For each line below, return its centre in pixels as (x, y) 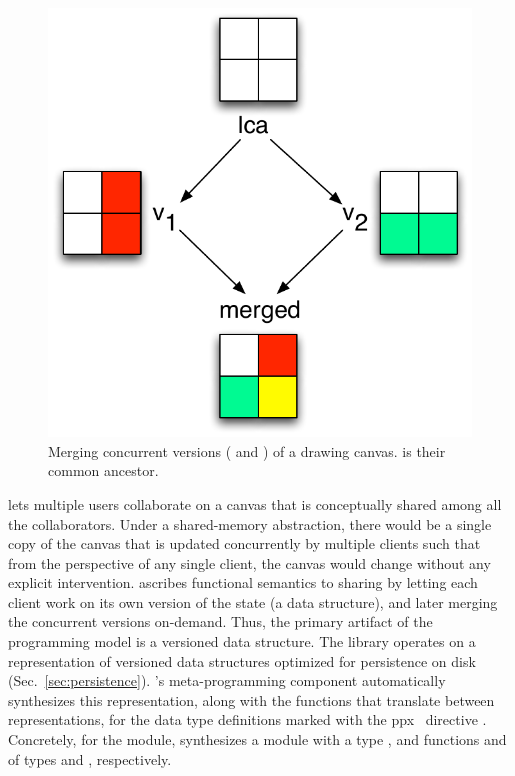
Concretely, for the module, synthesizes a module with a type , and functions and (257, 739)
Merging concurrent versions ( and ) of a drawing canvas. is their (247, 450)
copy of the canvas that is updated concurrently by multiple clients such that (244, 543)
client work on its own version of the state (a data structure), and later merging (253, 601)
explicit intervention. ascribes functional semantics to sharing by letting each (243, 582)
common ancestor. (103, 470)
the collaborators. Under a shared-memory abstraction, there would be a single (250, 523)
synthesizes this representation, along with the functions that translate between (251, 699)
